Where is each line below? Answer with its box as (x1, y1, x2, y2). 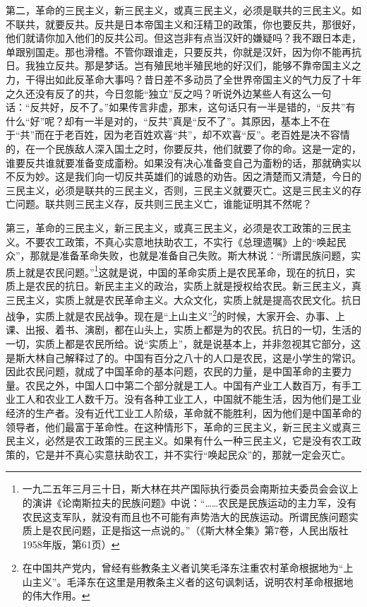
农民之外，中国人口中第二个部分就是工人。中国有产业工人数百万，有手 (25, 377, 351, 392)
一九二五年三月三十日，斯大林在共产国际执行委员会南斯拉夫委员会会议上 (22, 481, 359, 496)
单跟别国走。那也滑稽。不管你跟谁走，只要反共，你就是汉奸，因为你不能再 (6, 44, 351, 59)
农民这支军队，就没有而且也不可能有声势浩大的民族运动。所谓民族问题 (22, 509, 349, 524)
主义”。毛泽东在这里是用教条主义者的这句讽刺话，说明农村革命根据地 (32, 574, 354, 589)
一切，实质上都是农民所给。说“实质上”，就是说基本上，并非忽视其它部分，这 (6, 336, 361, 350)
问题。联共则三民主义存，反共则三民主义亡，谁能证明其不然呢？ (15, 196, 312, 211)
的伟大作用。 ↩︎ (22, 588, 90, 603)
